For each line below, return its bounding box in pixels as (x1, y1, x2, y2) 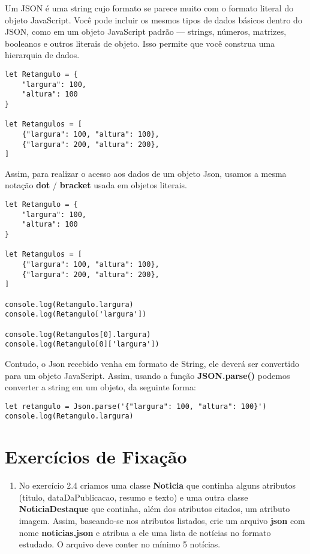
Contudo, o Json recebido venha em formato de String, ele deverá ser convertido (5, 357, 299, 369)
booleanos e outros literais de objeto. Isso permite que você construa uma (5, 37, 275, 49)
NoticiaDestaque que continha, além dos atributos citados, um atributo (19, 502, 290, 515)
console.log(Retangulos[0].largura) (5, 330, 151, 339)
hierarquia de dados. (5, 49, 80, 61)
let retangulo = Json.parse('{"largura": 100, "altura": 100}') (5, 402, 267, 411)
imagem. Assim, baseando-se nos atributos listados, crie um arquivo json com (19, 514, 305, 526)
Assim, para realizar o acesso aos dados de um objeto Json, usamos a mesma (5, 167, 287, 179)
